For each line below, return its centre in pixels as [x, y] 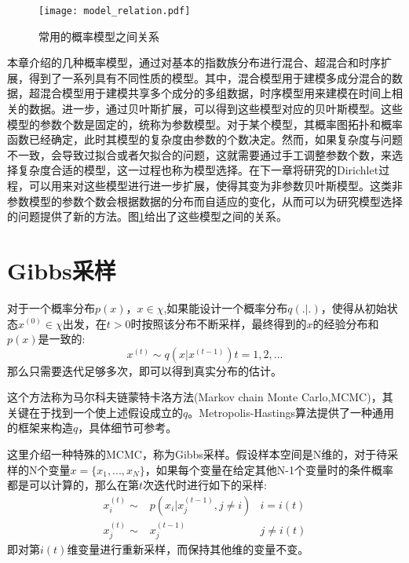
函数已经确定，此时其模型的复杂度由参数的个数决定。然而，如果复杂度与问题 [205, 139]
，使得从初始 [354, 307]
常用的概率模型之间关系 [99, 36]
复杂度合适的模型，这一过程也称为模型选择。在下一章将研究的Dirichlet [198, 170]
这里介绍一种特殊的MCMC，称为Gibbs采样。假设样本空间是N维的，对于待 [197, 454]
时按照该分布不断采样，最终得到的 [219, 323]
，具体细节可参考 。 [128, 428]
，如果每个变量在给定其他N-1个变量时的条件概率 [269, 469]
